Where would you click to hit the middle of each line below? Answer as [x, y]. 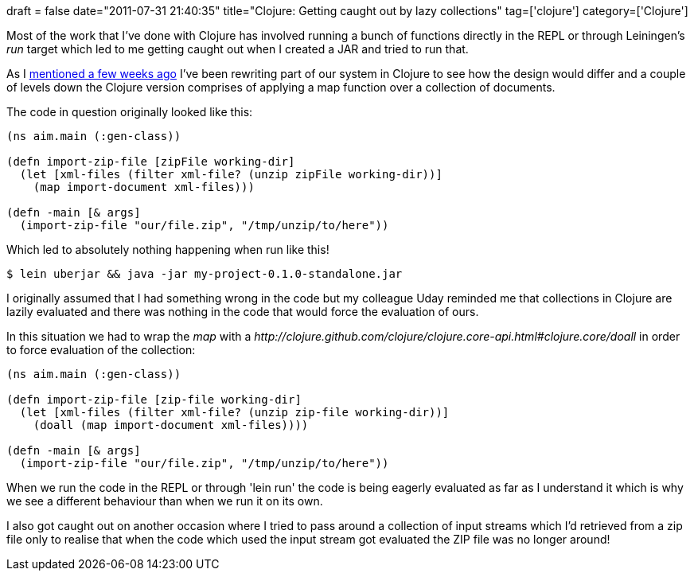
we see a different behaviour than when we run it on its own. [165, 501]
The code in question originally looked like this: [130, 112]
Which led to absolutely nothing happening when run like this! [168, 250]
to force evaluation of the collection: [101, 350]
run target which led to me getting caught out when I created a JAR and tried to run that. [238, 49]
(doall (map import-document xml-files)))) [171, 425]
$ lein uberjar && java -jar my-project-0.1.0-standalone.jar [205, 274]
